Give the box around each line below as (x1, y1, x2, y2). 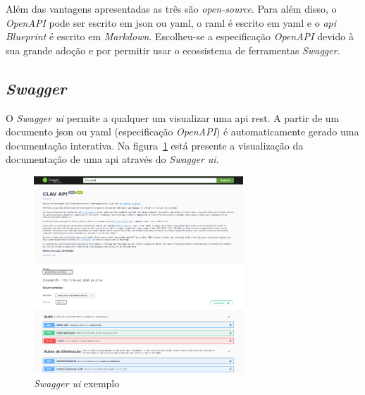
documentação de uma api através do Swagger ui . (6, 152, 219, 166)
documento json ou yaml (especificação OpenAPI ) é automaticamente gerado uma (6, 124, 359, 139)
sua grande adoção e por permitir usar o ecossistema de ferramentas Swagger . (6, 42, 340, 57)
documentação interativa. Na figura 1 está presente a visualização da (6, 138, 304, 152)
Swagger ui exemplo (34, 375, 120, 390)
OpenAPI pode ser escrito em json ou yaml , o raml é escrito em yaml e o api (6, 15, 336, 30)
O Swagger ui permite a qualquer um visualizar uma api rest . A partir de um (6, 110, 340, 125)
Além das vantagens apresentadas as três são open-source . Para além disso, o (6, 1, 337, 16)
